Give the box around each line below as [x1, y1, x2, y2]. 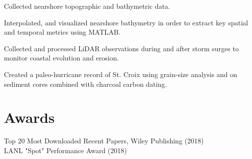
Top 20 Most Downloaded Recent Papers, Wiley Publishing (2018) [4, 136, 204, 146]
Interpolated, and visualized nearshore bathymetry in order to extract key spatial [4, 17, 248, 27]
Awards [4, 107, 55, 127]
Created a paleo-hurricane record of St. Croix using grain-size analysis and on [4, 69, 237, 79]
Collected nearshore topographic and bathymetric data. [4, 1, 170, 11]
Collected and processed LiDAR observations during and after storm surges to [4, 43, 239, 53]
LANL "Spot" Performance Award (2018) [4, 145, 127, 155]
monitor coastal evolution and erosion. [4, 53, 119, 63]
